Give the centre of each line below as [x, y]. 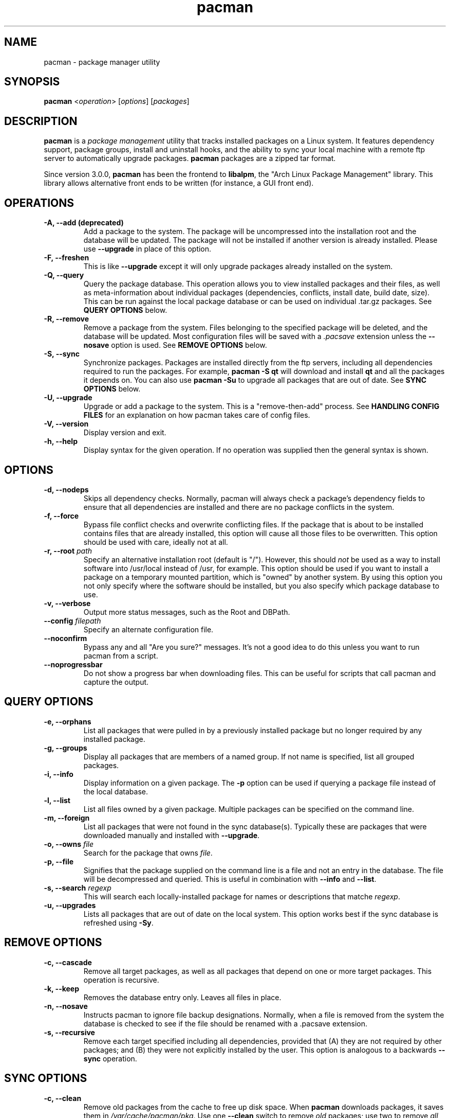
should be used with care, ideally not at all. [156, 542]
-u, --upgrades [70, 905]
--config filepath [72, 620]
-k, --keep [62, 988]
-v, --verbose [67, 603]
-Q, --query [64, 275]
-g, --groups [65, 748]
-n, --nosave [66, 1006]
